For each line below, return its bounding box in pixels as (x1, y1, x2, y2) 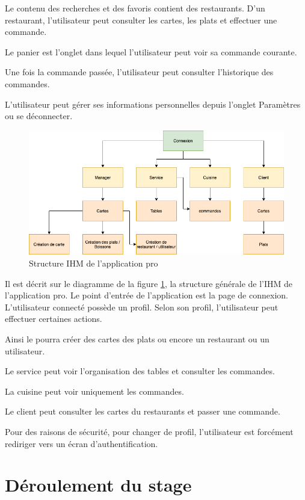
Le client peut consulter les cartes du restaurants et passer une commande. (5, 405, 280, 418)
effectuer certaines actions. (5, 312, 102, 325)
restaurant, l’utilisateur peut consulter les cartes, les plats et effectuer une (5, 13, 277, 26)
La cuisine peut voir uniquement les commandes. (5, 384, 184, 397)
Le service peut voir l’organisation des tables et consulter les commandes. (5, 365, 275, 377)
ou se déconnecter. (5, 110, 73, 122)
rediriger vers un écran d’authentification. (5, 437, 158, 449)
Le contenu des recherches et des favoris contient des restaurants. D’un (5, 2, 265, 14)
